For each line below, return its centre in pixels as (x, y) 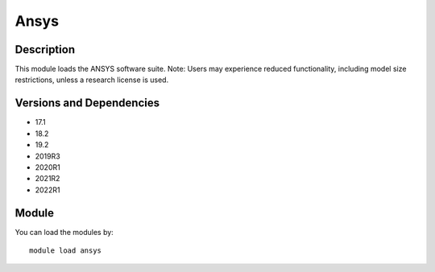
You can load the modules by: (64, 232)
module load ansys (66, 251)
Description (45, 49)
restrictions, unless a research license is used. (92, 80)
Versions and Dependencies (87, 103)
